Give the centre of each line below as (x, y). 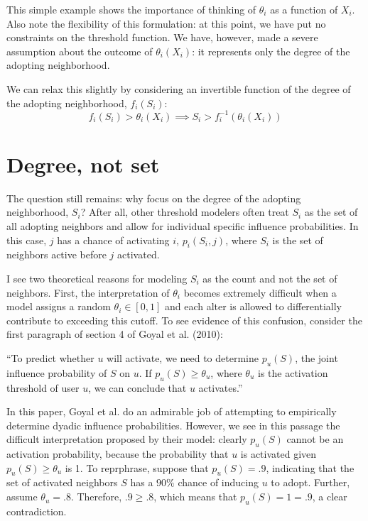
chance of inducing (218, 482)
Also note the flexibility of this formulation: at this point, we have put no (166, 23)
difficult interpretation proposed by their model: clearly (127, 439)
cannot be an (315, 439)
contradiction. (37, 511)
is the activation (293, 372)
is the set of (298, 240)
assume (22, 497)
